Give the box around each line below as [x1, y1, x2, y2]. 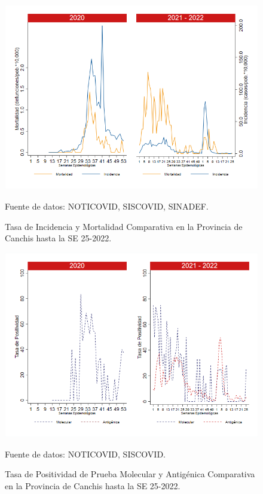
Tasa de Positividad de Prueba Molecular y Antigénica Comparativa [5, 468, 255, 480]
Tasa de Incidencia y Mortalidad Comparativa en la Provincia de [5, 220, 243, 232]
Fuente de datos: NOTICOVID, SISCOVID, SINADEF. [5, 199, 209, 212]
